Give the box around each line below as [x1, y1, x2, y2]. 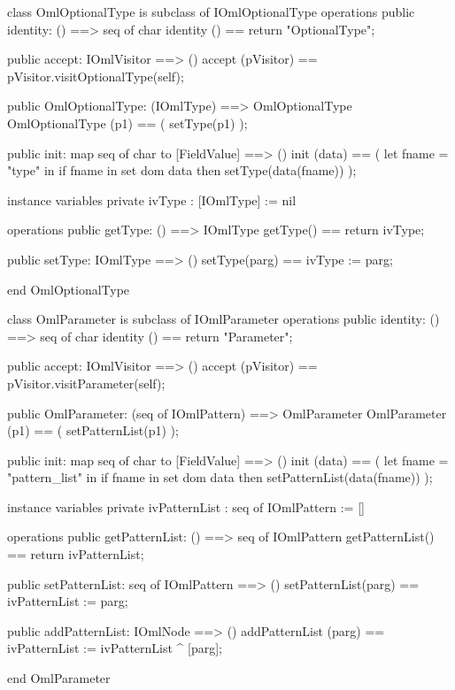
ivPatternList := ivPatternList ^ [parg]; [7, 639, 222, 657]
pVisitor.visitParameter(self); [7, 373, 166, 392]
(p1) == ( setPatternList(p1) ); [7, 421, 179, 440]
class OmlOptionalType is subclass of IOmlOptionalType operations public [7, 3, 415, 20]
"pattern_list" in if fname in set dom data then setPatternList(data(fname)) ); [7, 468, 433, 487]
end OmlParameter [7, 669, 111, 687]
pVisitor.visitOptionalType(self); [7, 66, 184, 85]
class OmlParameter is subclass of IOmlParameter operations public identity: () [7, 310, 440, 328]
